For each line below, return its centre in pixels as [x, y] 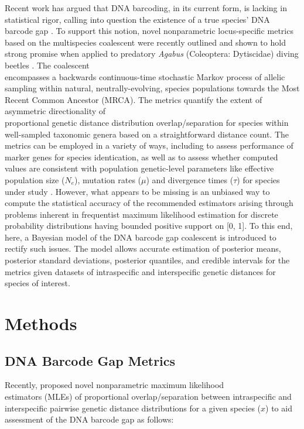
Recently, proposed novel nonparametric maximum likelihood [115, 385]
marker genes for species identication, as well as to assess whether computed [141, 157]
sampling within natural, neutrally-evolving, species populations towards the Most [152, 88]
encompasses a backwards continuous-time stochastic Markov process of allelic [145, 76]
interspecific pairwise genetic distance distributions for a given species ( [133, 408]
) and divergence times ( [190, 179]
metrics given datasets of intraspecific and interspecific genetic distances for [140, 271]
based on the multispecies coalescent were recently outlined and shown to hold [145, 42]
